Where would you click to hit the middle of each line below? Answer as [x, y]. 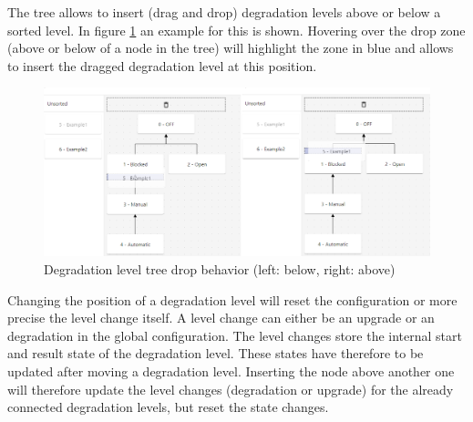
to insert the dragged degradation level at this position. [162, 65]
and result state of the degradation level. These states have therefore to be [216, 353]
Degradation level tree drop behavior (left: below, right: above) [220, 269]
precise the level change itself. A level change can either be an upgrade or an [221, 318]
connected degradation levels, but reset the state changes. [168, 407]
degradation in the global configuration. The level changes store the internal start [235, 335]
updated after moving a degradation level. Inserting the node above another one [231, 371]
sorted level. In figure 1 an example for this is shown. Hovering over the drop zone [236, 30]
